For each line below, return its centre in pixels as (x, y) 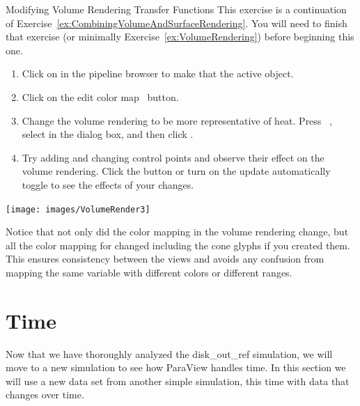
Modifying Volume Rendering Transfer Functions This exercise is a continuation (176, 9)
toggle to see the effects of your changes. (108, 184)
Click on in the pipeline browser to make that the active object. (158, 73)
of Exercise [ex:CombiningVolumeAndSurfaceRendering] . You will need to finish (177, 23)
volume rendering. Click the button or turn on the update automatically (176, 171)
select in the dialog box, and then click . (108, 134)
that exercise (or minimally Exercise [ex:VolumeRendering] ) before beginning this (180, 37)
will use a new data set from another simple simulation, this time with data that (178, 381)
